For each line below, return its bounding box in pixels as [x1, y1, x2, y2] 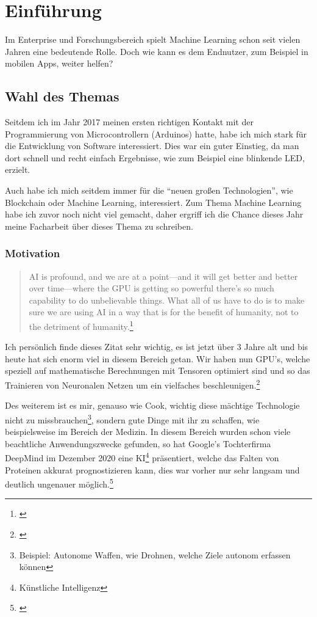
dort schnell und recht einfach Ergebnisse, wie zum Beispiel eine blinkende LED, [5, 151, 305, 164]
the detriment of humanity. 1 [29, 318, 134, 332]
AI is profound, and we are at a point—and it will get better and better [29, 269, 298, 282]
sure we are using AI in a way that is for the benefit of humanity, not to [29, 305, 299, 318]
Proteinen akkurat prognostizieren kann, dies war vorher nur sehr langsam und [5, 463, 300, 476]
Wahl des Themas [5, 87, 119, 106]
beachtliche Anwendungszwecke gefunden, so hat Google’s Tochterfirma [5, 437, 271, 450]
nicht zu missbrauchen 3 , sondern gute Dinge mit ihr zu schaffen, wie [5, 411, 260, 426]
